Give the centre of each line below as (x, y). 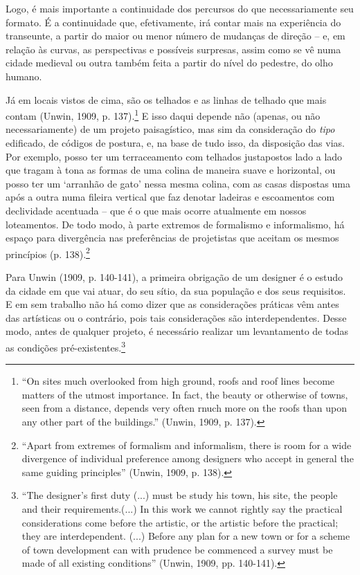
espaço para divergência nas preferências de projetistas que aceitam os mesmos (172, 238)
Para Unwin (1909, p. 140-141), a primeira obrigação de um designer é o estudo (174, 277)
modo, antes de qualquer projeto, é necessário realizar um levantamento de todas (177, 331)
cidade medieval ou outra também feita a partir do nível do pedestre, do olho (169, 63)
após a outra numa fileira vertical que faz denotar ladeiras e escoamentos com (170, 197)
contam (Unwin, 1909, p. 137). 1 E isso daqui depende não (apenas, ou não (163, 115)
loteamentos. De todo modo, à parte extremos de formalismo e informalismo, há (175, 224)
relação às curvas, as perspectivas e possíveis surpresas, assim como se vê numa (173, 49)
